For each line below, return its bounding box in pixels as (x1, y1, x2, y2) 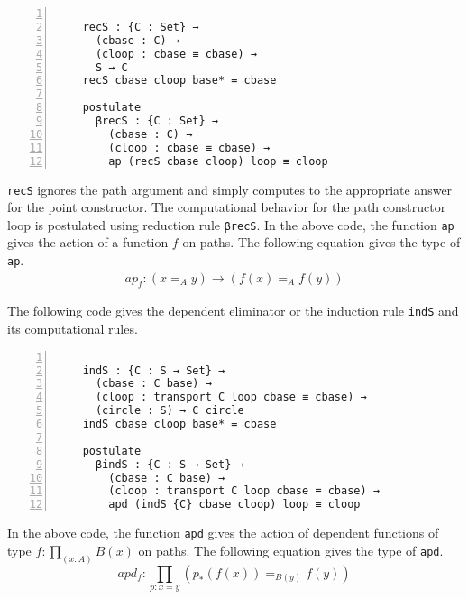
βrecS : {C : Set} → (95, 115, 218, 127)
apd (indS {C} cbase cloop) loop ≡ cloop (108, 498, 361, 511)
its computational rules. (7, 319, 138, 338)
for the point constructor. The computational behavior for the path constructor (7, 198, 446, 217)
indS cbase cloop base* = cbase (82, 418, 277, 431)
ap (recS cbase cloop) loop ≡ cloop (108, 154, 328, 168)
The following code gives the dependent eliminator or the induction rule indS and (7, 301, 459, 320)
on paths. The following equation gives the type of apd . (138, 540, 444, 559)
